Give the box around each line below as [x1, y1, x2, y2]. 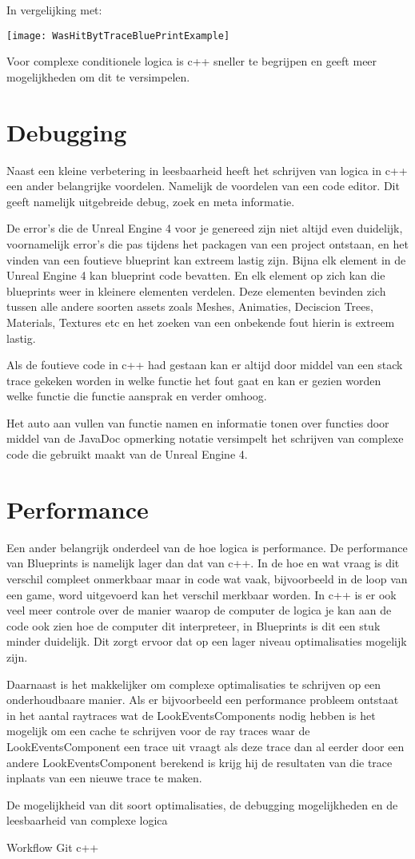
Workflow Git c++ [6, 838, 99, 855]
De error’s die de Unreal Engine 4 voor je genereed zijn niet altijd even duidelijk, [6, 220, 403, 237]
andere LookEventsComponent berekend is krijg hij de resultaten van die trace [6, 754, 393, 770]
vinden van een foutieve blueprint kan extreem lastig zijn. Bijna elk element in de [6, 251, 406, 268]
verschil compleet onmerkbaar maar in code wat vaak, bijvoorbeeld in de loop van [6, 570, 408, 587]
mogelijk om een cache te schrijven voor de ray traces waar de [6, 722, 310, 739]
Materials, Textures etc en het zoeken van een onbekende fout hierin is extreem [6, 313, 395, 330]
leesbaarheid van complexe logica [6, 812, 168, 829]
